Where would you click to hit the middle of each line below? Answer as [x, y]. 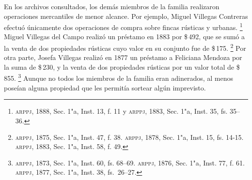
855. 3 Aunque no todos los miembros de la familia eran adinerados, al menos [119, 77]
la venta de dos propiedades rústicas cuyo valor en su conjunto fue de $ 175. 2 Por [125, 47]
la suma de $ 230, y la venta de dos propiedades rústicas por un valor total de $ [122, 67]
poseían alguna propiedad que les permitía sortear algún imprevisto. [105, 87]
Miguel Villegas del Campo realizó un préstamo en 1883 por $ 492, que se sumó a [124, 37]
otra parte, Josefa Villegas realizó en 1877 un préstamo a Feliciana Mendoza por [123, 57]
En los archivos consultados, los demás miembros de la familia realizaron [112, 6]
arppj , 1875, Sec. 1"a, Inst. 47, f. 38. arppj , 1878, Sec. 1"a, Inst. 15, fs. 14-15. [129, 137]
